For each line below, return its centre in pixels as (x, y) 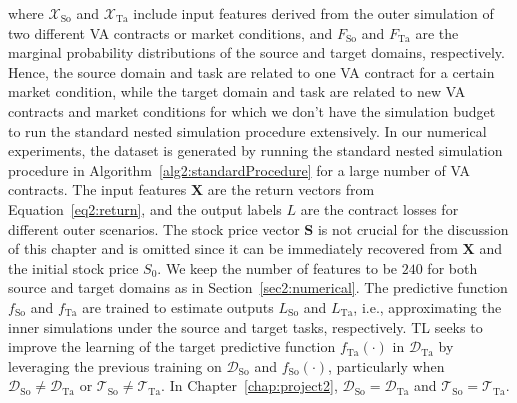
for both (452, 267)
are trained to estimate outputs (178, 306)
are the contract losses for (379, 208)
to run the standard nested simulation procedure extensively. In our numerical (247, 130)
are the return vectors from (291, 189)
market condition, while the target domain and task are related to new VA (237, 91)
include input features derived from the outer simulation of (313, 13)
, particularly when (386, 365)
